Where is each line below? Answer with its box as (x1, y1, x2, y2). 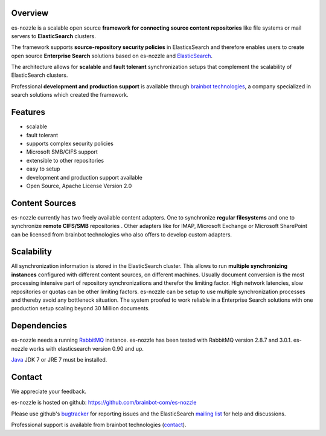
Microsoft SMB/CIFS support (26, 148, 98, 155)
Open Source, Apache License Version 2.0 (26, 182, 132, 189)
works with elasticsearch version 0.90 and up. (29, 345, 144, 352)
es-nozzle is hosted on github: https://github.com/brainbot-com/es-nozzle (11, 399, 197, 406)
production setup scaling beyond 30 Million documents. (11, 305, 150, 312)
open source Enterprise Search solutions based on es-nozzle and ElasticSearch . (11, 52, 213, 59)
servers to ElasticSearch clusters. (11, 32, 96, 39)
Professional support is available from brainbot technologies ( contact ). (11, 421, 187, 429)
